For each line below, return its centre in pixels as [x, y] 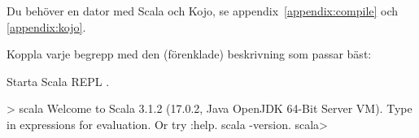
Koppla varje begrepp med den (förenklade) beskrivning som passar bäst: [189, 54]
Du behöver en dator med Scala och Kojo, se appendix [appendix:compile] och [203, 11]
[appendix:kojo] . [46, 26]
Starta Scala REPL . [58, 81]
